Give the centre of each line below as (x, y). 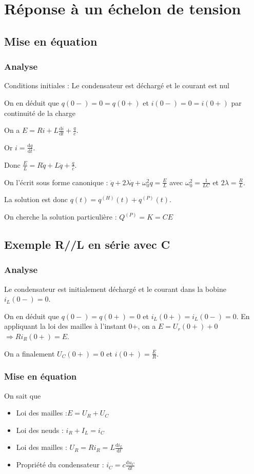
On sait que (23, 395)
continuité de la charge (40, 113)
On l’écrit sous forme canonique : (56, 182)
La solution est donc (36, 199)
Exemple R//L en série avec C (87, 244)
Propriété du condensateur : (60, 465)
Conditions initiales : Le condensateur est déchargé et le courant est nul (117, 85)
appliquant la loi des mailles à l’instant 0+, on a (80, 326)
